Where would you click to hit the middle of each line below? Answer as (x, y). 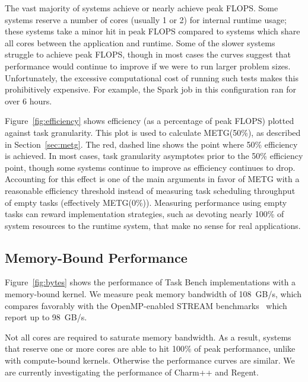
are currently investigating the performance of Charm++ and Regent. (132, 372)
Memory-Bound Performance (96, 257)
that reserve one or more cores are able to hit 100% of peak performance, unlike (150, 348)
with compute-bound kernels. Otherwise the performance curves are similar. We (150, 360)
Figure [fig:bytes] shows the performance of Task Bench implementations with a (150, 282)
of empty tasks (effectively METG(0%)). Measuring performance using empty (146, 202)
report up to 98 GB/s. (46, 317)
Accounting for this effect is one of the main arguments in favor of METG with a (152, 179)
